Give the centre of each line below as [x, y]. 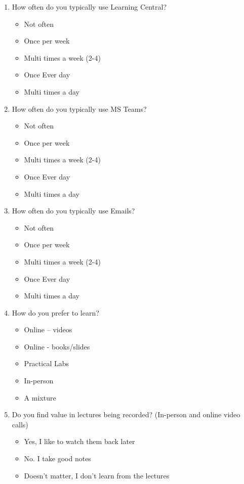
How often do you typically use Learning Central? [89, 7]
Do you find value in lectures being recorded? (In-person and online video [126, 414]
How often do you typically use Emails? [73, 211]
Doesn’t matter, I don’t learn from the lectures [97, 475]
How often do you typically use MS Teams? [79, 108]
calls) [20, 424]
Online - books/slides [57, 346]
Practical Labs [46, 363]
